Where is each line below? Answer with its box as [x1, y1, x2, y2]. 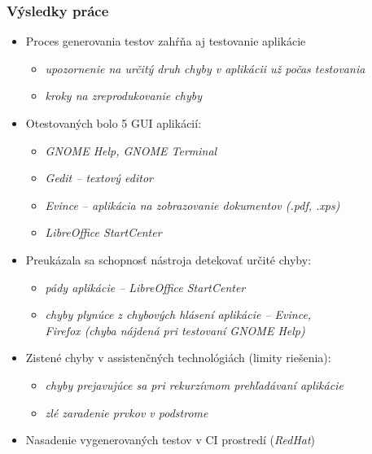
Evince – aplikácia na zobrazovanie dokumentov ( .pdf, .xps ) [45, 196, 340, 213]
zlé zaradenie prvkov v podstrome [45, 404, 208, 421]
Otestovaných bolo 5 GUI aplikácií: [25, 115, 202, 131]
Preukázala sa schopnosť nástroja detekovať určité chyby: [25, 251, 312, 268]
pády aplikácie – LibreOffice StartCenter [45, 278, 246, 295]
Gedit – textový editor [45, 169, 153, 186]
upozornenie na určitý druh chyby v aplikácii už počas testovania [45, 59, 365, 76]
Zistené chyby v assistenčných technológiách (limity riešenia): [25, 349, 331, 366]
